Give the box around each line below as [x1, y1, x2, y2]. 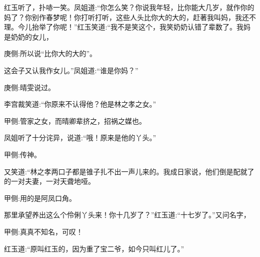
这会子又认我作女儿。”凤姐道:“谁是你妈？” [4, 65, 138, 75]
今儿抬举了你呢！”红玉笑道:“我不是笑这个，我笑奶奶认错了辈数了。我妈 [17, 22, 251, 32]
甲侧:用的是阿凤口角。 [4, 192, 76, 203]
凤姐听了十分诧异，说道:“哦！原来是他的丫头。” [4, 132, 156, 143]
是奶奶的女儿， [4, 31, 53, 42]
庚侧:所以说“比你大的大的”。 [4, 48, 97, 59]
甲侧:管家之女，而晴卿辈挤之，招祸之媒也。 [4, 115, 146, 126]
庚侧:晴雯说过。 [4, 82, 55, 92]
